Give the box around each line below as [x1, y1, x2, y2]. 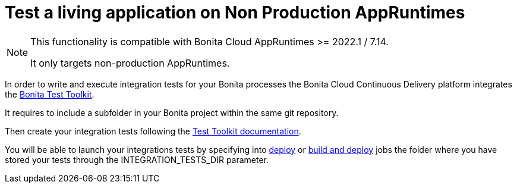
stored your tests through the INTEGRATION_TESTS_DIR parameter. [5, 154, 269, 165]
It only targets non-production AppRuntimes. [30, 57, 230, 69]
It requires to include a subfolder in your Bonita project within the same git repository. [5, 107, 339, 118]
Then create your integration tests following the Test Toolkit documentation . [5, 126, 301, 136]
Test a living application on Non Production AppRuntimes [5, 2, 465, 23]
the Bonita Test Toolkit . [5, 89, 94, 99]
